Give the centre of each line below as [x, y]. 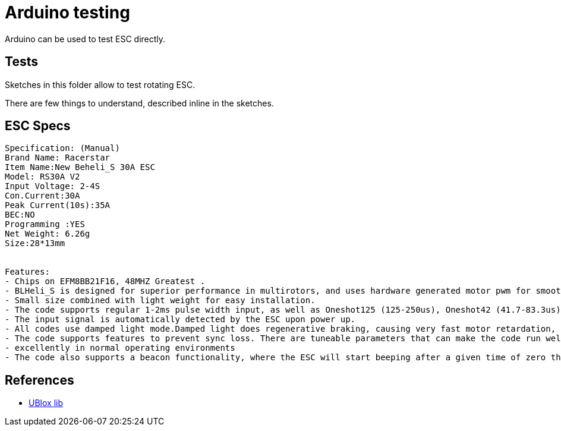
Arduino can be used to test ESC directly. [85, 39]
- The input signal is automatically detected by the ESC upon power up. [180, 320]
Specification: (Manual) [62, 148]
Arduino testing [67, 12]
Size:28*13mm [35, 243]
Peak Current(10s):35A [58, 205]
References [40, 380]
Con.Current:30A [42, 196]
